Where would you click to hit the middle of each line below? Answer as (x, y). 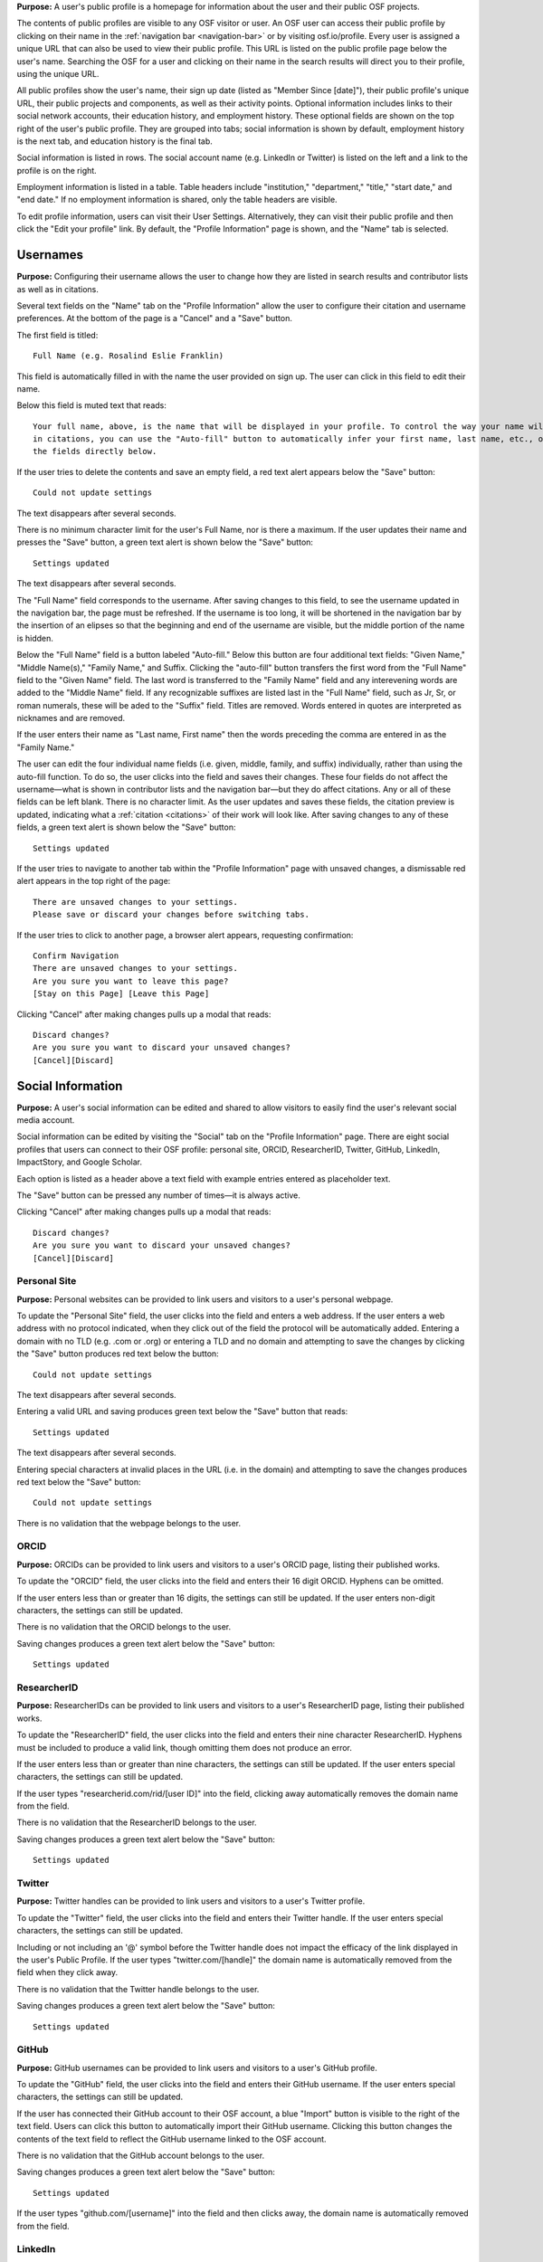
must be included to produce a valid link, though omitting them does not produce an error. (185, 1747)
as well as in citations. (58, 289)
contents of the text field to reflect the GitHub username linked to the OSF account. (171, 2139)
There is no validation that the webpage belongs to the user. (129, 1523)
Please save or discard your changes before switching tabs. (171, 915)
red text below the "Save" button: (79, 1482)
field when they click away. (67, 1972)
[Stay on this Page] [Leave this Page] (121, 994)
